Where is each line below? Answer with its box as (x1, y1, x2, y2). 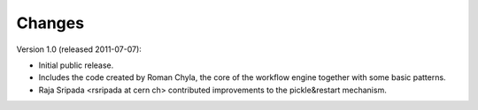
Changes (16, 13, 84, 33)
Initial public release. (38, 60, 114, 70)
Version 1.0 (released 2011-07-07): (16, 44, 142, 55)
